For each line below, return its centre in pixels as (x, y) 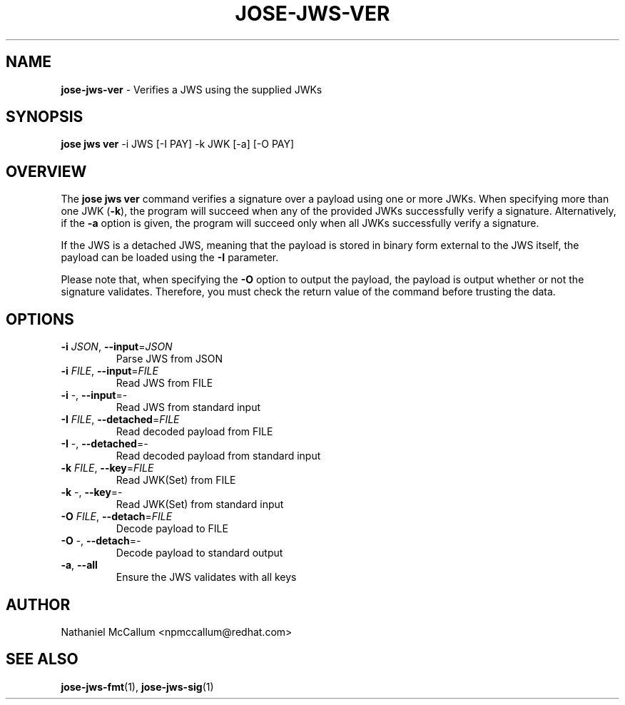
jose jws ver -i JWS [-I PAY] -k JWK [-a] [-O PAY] (178, 144)
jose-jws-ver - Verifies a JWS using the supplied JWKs (192, 89)
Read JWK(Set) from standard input (200, 504)
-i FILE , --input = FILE (110, 371)
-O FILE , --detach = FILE (117, 517)
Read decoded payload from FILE (194, 432)
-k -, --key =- (92, 492)
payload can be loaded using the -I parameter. (170, 258)
